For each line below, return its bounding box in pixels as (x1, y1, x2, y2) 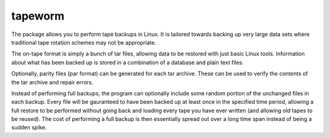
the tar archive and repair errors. (11, 78, 94, 85)
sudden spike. (11, 124, 47, 131)
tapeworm (11, 9, 65, 23)
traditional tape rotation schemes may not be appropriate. (11, 38, 156, 46)
